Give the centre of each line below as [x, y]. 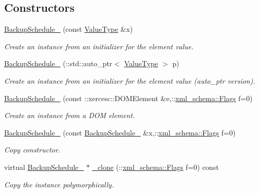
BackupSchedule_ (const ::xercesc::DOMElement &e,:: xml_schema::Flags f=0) [128, 98]
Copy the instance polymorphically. [59, 184]
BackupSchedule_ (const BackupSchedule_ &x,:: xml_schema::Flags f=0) [120, 132]
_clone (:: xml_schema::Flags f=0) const [155, 167]
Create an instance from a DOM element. [70, 115]
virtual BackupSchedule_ [44, 167]
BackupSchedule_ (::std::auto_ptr [58, 63]
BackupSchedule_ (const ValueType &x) [69, 29]
